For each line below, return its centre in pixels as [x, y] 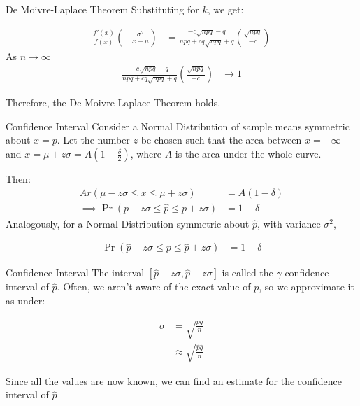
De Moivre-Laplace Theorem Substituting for [102, 9]
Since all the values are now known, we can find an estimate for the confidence [174, 380]
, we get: [225, 9]
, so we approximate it [307, 287]
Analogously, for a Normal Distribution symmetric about [128, 223]
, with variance [289, 223]
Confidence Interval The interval [75, 273]
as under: [26, 300]
